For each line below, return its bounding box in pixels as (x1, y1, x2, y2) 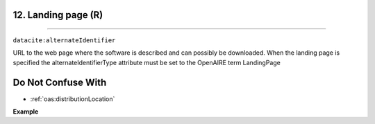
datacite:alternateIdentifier (12, 37, 116, 44)
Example (12, 107, 39, 116)
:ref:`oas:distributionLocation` (30, 94, 115, 103)
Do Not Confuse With (12, 76, 107, 88)
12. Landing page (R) (12, 9, 103, 21)
